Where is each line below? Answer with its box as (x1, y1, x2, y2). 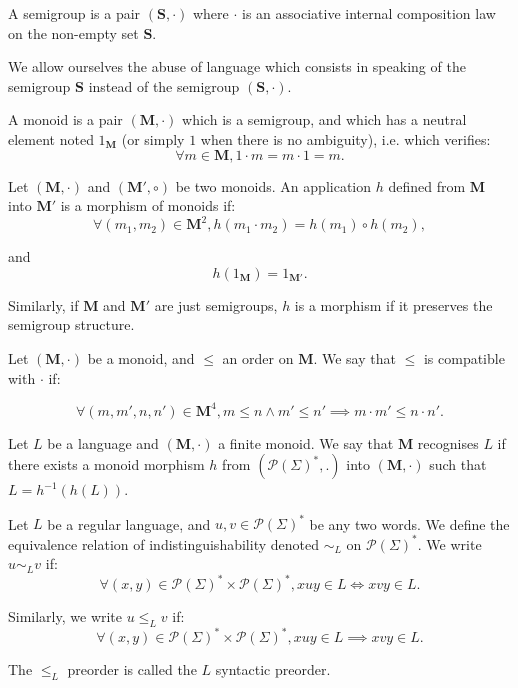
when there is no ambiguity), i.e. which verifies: (200, 128, 491, 149)
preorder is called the (67, 659, 197, 680)
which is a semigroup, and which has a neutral (182, 109, 467, 130)
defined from (388, 175, 466, 196)
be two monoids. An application (175, 175, 372, 196)
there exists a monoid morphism (8, 454, 205, 475)
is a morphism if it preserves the (294, 294, 493, 315)
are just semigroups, (154, 294, 278, 315)
